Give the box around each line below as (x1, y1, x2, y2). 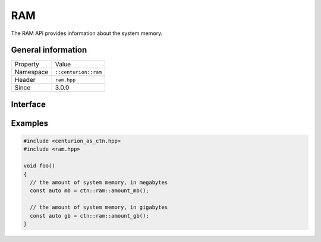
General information (11, 45, 87, 55)
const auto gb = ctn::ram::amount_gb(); (30, 212, 149, 219)
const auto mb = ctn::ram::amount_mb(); (30, 187, 149, 194)
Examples (11, 118, 49, 128)
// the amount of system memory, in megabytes (30, 179, 168, 186)
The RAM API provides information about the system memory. (11, 30, 163, 37)
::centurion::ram (55, 69, 102, 75)
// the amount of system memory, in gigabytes (30, 204, 168, 211)
